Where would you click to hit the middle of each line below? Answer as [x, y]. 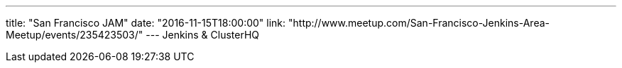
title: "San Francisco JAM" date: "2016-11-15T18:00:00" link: [146, 23]
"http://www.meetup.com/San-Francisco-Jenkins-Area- [419, 23]
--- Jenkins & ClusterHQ [203, 35]
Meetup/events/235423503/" [75, 35]
